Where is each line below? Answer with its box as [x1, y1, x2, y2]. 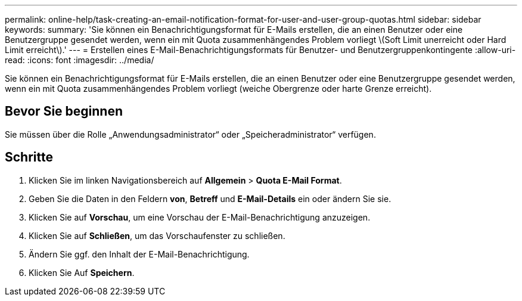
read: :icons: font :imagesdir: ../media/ [5, 55, 154, 65]
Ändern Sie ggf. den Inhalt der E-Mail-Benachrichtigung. [29, 249, 250, 259]
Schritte [5, 150, 53, 165]
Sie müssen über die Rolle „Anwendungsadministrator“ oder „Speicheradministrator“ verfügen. [5, 129, 376, 139]
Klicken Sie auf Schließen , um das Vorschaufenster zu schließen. [29, 230, 285, 241]
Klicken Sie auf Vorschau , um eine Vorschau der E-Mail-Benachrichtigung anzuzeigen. [29, 212, 371, 222]
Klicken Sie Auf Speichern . [29, 267, 135, 278]
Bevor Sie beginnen [5, 104, 123, 119]
